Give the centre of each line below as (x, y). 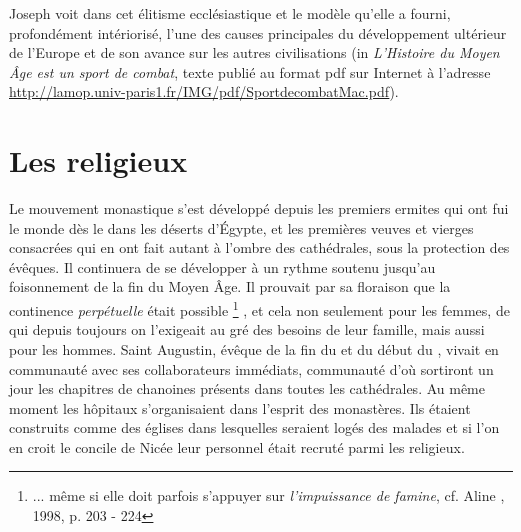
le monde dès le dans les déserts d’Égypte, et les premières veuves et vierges (241, 227)
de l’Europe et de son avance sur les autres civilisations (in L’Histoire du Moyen (254, 52)
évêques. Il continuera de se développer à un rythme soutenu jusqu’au (222, 266)
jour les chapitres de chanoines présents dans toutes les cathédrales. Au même (247, 388)
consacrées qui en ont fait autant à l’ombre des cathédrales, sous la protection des (259, 247)
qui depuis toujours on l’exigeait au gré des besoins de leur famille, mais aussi (247, 329)
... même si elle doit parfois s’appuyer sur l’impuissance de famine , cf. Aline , (268, 495)
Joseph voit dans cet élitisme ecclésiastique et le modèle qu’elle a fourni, (230, 13)
